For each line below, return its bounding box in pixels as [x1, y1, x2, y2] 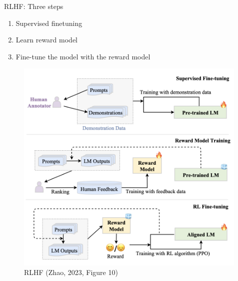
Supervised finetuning [15, 17, 82, 28]
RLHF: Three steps [4, 1, 63, 11]
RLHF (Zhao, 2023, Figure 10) [24, 267, 118, 278]
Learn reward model [15, 34, 77, 45]
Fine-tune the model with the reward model [15, 51, 150, 61]
